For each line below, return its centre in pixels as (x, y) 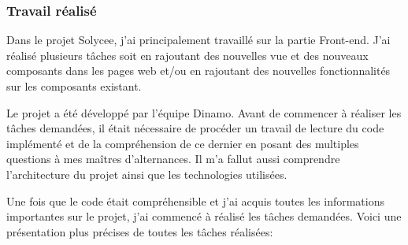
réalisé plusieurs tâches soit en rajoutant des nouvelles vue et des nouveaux (187, 55)
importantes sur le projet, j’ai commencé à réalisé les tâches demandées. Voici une (204, 216)
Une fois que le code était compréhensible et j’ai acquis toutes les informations (196, 200)
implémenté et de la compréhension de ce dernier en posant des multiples (183, 143)
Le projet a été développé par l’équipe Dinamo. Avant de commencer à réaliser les (204, 112)
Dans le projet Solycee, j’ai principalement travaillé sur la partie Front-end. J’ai (198, 40)
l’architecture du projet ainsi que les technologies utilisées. (147, 174)
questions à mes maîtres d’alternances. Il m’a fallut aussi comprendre (173, 159)
